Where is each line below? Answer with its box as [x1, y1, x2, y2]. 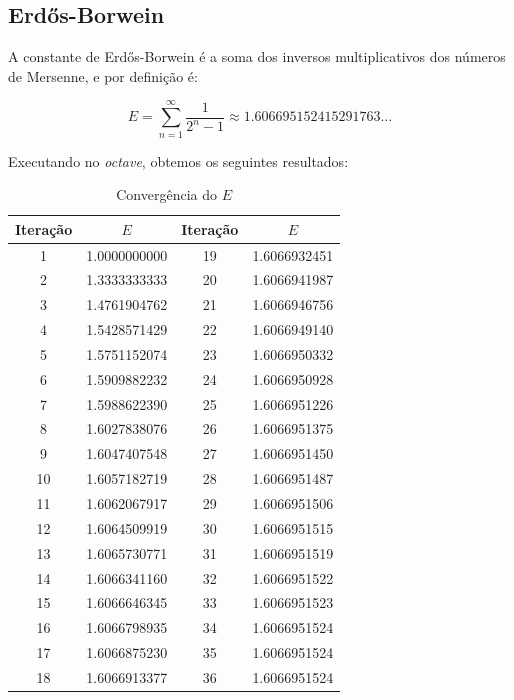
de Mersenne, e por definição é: [8, 65, 198, 86]
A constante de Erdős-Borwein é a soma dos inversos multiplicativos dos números [8, 46, 506, 67]
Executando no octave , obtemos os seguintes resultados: [8, 150, 349, 171]
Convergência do [116, 184, 218, 205]
